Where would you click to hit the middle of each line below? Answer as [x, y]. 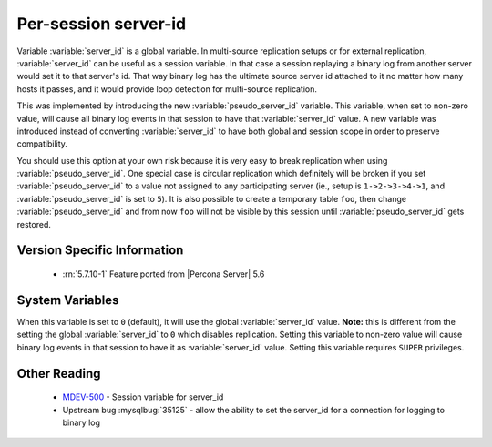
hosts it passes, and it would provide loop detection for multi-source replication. [167, 89]
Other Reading [59, 373]
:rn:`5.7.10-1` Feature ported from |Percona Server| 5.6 [164, 274]
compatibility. [42, 144]
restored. [34, 224]
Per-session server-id [102, 24]
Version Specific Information [100, 250]
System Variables [68, 300]
